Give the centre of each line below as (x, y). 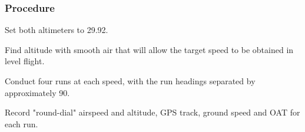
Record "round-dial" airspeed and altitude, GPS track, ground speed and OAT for (152, 112)
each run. (21, 123)
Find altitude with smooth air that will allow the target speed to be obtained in (149, 49)
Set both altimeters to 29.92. (57, 30)
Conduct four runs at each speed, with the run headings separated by (130, 81)
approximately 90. (37, 92)
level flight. (25, 61)
